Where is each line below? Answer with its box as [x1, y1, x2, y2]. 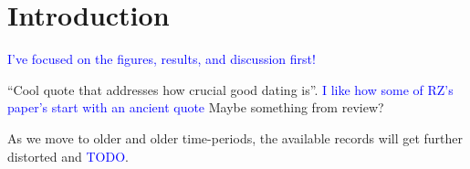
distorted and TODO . [7, 146, 129, 165]
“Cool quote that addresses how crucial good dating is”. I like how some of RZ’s [7, 79, 454, 99]
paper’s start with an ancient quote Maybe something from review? [7, 98, 384, 117]
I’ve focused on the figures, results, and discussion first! [7, 49, 316, 69]
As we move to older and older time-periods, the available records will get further [7, 128, 464, 147]
